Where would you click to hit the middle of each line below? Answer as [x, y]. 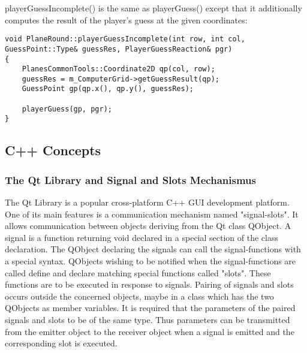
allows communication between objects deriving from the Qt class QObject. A [148, 226]
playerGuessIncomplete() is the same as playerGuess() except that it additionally [153, 8]
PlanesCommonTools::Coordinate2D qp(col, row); [118, 69]
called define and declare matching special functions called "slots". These [138, 272]
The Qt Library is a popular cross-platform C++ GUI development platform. [147, 202]
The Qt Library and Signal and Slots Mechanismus [130, 179]
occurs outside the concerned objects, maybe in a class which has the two [139, 296]
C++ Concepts [53, 150]
